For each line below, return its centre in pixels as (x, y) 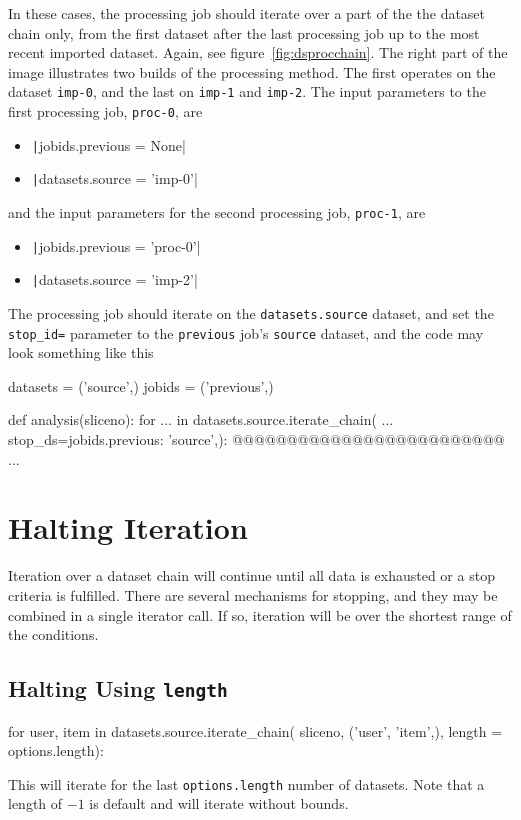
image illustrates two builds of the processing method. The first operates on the (252, 71)
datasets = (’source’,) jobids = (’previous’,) (141, 385)
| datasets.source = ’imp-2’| (114, 279)
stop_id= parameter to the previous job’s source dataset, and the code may (246, 332)
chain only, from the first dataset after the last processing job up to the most (244, 32)
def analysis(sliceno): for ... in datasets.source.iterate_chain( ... (201, 419)
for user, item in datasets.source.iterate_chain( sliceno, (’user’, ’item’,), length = (255, 730)
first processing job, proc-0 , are (105, 111)
